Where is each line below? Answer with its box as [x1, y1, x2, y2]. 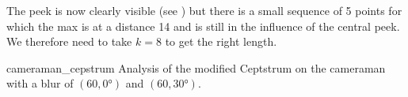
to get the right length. [165, 33, 277, 50]
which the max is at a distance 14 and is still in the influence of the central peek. [6, 17, 400, 34]
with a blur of [6, 75, 74, 91]
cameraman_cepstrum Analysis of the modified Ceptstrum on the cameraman [6, 59, 386, 76]
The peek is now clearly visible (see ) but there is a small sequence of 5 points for [6, 2, 402, 18]
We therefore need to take [6, 33, 132, 50]
